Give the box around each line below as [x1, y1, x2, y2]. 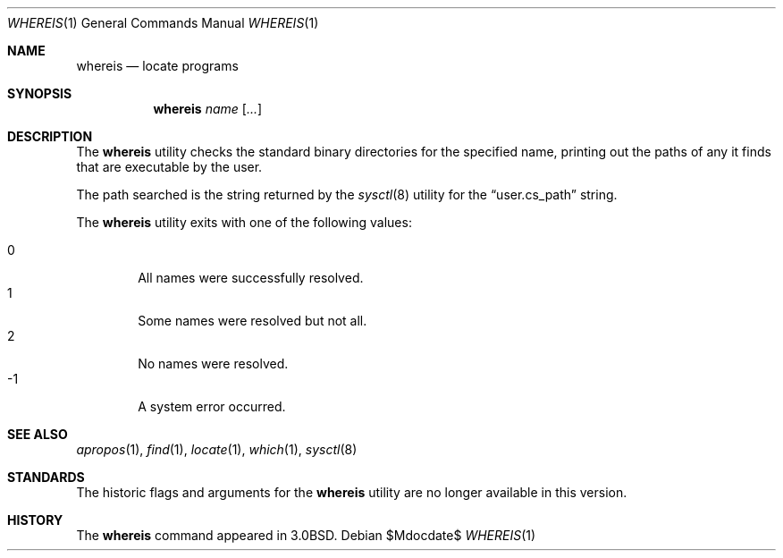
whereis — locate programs [76, 58, 239, 73]
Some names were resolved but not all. [138, 313, 367, 328]
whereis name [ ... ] [153, 101, 263, 116]
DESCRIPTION [7, 129, 93, 144]
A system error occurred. [138, 399, 286, 414]
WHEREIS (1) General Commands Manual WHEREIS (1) [7, 15, 319, 30]
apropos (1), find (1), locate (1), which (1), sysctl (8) [76, 442, 358, 457]
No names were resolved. [138, 356, 289, 371]
